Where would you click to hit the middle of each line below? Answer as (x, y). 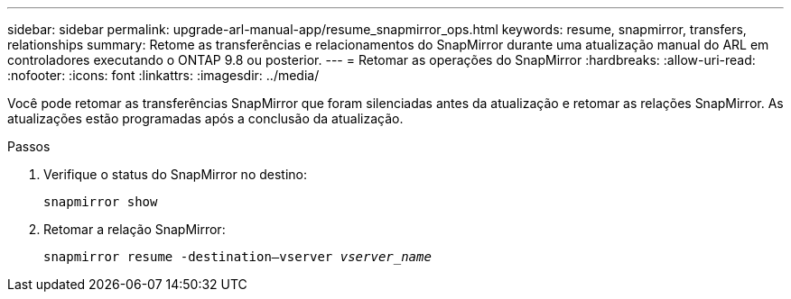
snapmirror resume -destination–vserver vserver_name (237, 257)
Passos (29, 146)
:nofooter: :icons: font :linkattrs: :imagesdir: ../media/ (163, 75)
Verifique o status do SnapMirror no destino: (176, 174)
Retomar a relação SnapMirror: (135, 229)
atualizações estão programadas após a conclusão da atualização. (205, 118)
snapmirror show (101, 202)
